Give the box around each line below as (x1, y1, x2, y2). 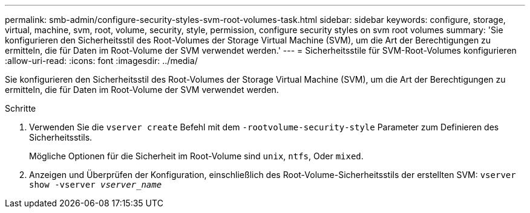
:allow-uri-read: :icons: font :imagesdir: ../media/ (5, 56, 198, 66)
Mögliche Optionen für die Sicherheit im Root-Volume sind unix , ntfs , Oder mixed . (29, 151, 364, 161)
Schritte (5, 103, 36, 113)
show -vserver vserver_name (29, 180, 162, 189)
